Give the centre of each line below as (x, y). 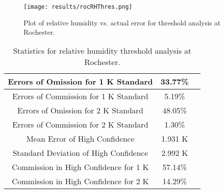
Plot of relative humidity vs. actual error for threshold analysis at (122, 22)
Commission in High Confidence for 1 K (80, 167)
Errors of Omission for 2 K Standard (80, 110)
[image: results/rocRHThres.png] (78, 7)
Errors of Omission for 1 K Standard (80, 81)
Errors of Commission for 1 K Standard (80, 96)
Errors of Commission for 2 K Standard (80, 124)
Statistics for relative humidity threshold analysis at (102, 50)
